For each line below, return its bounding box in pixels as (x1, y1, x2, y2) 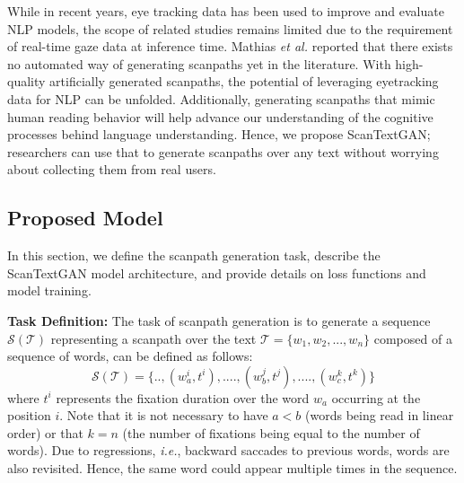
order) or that (7, 423, 83, 442)
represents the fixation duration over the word (56, 388, 310, 407)
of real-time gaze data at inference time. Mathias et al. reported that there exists (7, 37, 453, 56)
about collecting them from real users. (7, 160, 216, 179)
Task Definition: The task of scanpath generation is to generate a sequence (7, 311, 431, 329)
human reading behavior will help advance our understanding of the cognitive (7, 107, 433, 126)
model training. (7, 281, 92, 300)
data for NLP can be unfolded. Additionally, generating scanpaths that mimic (7, 89, 435, 108)
